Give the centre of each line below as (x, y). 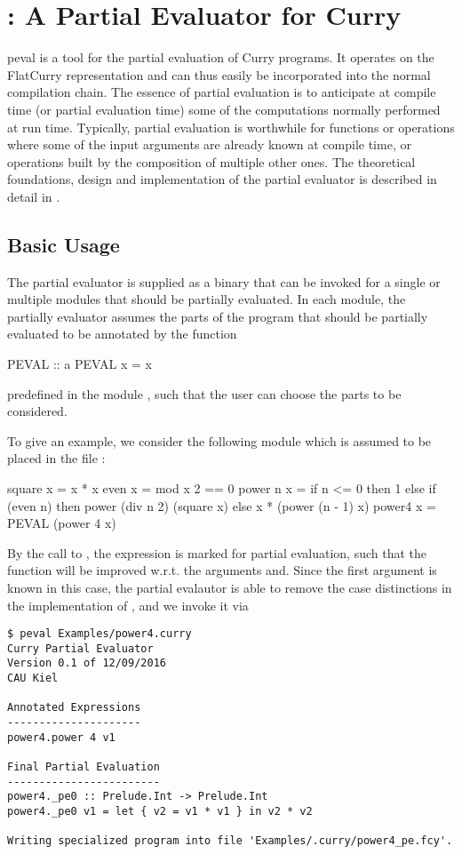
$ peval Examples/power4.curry (100, 634)
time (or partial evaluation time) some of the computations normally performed (224, 109)
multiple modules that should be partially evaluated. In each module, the (207, 299)
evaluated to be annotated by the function (122, 334)
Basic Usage (64, 244)
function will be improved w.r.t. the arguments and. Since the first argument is (222, 570)
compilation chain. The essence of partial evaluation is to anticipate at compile (222, 92)
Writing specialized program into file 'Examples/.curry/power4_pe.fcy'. (230, 841)
